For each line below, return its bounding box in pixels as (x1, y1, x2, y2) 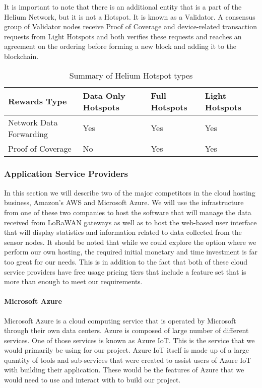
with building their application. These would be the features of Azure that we (4, 364, 244, 375)
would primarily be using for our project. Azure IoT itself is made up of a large (4, 345, 249, 355)
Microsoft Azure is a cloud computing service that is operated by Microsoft (4, 315, 236, 326)
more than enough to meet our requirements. (4, 276, 143, 287)
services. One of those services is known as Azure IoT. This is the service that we (4, 335, 255, 345)
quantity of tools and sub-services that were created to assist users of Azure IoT (4, 354, 251, 365)
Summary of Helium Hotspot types (69, 69, 193, 81)
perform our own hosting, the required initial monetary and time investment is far (4, 246, 257, 257)
